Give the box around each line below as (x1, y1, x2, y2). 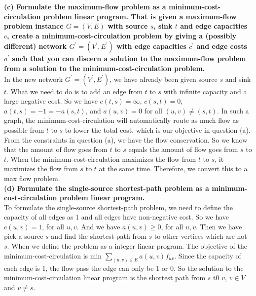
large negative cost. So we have (4, 96, 98, 106)
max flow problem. (4, 173, 60, 183)
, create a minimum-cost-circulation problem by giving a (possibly (7, 30, 237, 40)
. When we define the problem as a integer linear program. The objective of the (7, 241, 247, 251)
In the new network (4, 74, 63, 84)
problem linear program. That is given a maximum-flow (43, 11, 237, 21)
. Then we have (195, 221, 242, 231)
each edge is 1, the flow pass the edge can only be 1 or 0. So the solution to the (4, 262, 244, 273)
